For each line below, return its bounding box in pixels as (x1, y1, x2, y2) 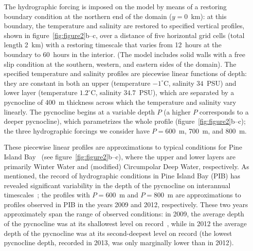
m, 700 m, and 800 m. (179, 125, 247, 135)
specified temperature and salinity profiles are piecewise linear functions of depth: (4, 68, 247, 78)
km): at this (191, 11, 227, 21)
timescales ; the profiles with (4, 190, 90, 200)
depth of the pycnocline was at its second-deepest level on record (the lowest (4, 228, 232, 238)
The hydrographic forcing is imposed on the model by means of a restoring (4, 1, 227, 11)
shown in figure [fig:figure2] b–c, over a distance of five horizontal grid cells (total (4, 30, 245, 40)
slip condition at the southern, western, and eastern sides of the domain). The (4, 58, 236, 69)
